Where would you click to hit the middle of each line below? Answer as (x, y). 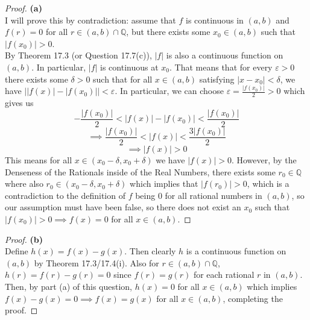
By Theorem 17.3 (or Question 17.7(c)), (78, 55)
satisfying (217, 79)
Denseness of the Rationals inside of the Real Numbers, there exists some (140, 171)
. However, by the (264, 160)
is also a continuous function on (225, 55)
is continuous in (215, 20)
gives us (19, 103)
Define (17, 251)
